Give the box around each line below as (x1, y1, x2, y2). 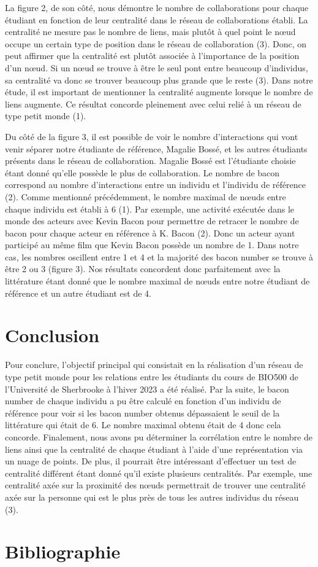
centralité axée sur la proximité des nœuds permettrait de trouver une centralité (5, 479, 306, 491)
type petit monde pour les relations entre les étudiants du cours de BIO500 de (5, 370, 298, 383)
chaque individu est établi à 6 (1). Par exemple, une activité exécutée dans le (5, 202, 295, 215)
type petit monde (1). (5, 109, 86, 122)
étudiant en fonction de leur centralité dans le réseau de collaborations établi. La (5, 13, 308, 26)
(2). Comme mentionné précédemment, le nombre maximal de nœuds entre (5, 190, 286, 203)
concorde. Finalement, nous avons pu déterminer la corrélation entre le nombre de (5, 430, 312, 443)
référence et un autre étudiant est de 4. (5, 286, 151, 299)
